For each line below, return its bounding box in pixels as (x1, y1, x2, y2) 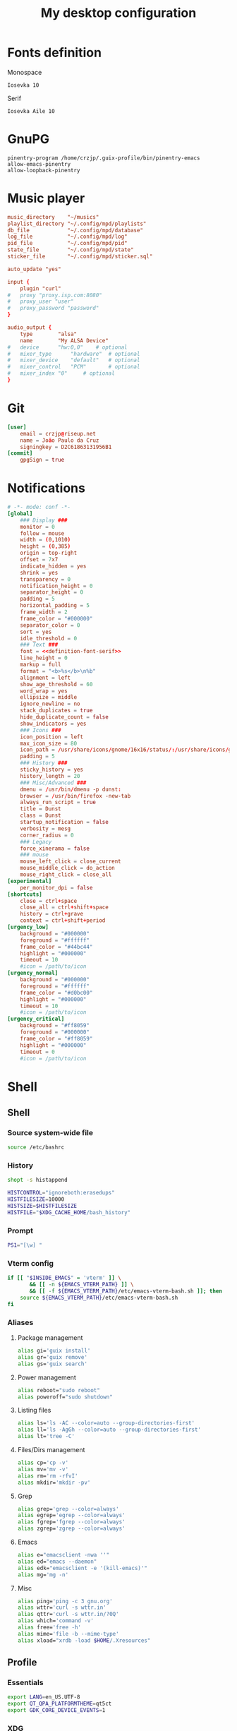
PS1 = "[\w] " (7, 1242, 42, 1249)
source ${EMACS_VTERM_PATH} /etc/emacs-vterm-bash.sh (20, 1294, 178, 1301)
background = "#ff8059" (20, 1022, 90, 1029)
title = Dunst (20, 805, 61, 813)
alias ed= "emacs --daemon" (17, 1558, 97, 1565)
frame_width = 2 (20, 609, 68, 616)
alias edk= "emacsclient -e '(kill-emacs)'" (17, 1564, 148, 1571)
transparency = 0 (20, 575, 71, 583)
